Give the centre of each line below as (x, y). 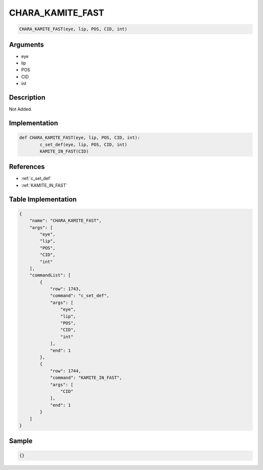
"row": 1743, (66, 289)
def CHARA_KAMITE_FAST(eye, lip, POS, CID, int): (80, 138)
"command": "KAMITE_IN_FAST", (86, 378)
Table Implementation (43, 199)
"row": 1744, (66, 371)
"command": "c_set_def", (80, 296)
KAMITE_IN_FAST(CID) (64, 151)
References (27, 167)
